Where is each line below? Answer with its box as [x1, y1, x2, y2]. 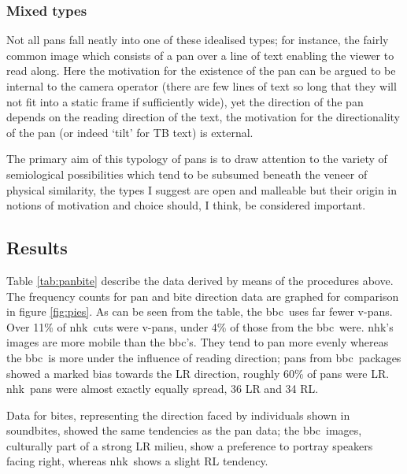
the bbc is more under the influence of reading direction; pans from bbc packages [6, 349, 401, 365]
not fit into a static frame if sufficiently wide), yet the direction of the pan [6, 93, 364, 109]
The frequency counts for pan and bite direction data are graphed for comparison [6, 287, 399, 304]
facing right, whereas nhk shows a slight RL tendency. [6, 453, 268, 469]
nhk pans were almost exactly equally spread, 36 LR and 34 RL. [6, 380, 319, 397]
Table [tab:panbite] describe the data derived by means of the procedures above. [6, 272, 394, 288]
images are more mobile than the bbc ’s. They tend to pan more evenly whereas [6, 334, 389, 350]
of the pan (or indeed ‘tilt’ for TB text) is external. [6, 124, 253, 140]
